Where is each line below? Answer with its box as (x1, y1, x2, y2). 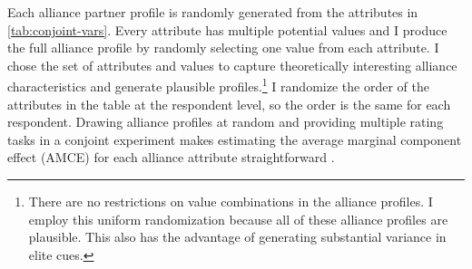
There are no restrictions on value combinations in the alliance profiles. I (28, 192, 433, 210)
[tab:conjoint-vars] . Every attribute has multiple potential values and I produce (7, 20, 447, 39)
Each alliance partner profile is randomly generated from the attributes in (7, 3, 418, 21)
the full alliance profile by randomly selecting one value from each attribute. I (7, 38, 439, 57)
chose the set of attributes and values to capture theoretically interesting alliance (7, 55, 457, 74)
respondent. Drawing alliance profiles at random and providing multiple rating (7, 112, 444, 131)
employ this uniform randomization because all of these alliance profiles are (28, 209, 448, 228)
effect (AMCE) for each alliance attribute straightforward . (7, 148, 335, 167)
